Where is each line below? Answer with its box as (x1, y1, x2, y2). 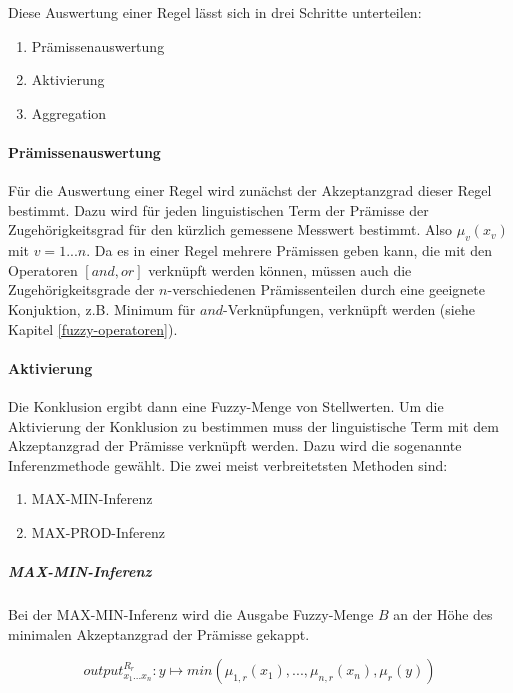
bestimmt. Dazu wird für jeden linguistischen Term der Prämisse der (8, 199, 429, 220)
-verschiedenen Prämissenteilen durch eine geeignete (167, 279, 485, 300)
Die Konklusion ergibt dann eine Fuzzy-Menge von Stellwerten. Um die (8, 395, 444, 416)
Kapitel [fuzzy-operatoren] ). (8, 318, 178, 339)
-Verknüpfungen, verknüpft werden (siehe (223, 298, 475, 319)
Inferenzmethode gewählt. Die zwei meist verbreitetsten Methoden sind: (8, 454, 448, 475)
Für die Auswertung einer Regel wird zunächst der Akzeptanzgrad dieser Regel (8, 180, 492, 201)
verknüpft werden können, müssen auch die (148, 259, 412, 280)
